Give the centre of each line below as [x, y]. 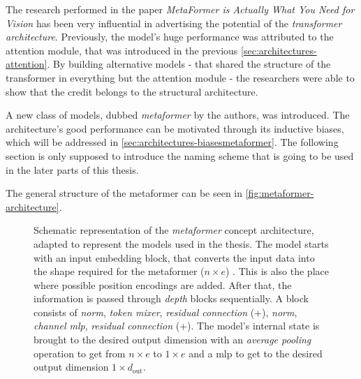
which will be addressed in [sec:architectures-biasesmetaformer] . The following [172, 142]
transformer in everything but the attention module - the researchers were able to [180, 77]
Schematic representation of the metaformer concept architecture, [174, 230]
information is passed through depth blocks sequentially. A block [171, 298]
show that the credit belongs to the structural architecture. [132, 91]
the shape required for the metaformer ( [119, 271]
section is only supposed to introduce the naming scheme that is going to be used [180, 155]
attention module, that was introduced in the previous [122, 50]
